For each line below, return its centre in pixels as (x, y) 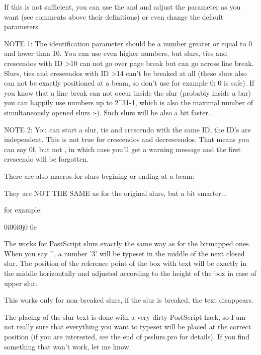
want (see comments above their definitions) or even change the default (114, 16)
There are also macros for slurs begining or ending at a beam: (99, 175)
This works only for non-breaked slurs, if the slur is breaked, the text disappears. (129, 300)
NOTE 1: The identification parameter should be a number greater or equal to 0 (128, 43)
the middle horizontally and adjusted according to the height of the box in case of (130, 273)
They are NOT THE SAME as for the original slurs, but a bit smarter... (116, 193)
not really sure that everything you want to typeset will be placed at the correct (128, 327)
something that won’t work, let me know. (68, 346)
